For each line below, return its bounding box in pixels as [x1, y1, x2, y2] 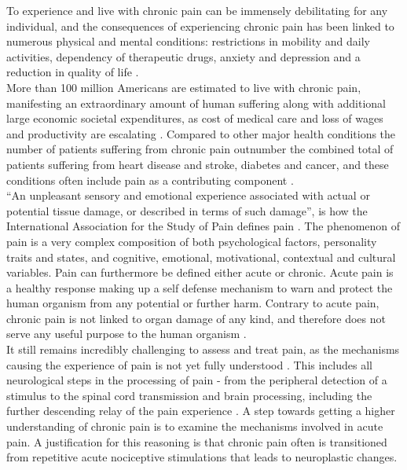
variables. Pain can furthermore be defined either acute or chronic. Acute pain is [6, 264, 394, 281]
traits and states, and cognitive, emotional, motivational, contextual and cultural [6, 248, 396, 265]
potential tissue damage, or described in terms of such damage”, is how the [6, 202, 368, 218]
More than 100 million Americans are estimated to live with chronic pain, [6, 79, 361, 95]
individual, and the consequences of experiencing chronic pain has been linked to [6, 17, 394, 34]
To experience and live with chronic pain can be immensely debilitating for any [6, 2, 388, 18]
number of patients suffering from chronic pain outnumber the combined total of [6, 141, 394, 157]
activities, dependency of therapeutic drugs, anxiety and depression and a [6, 48, 361, 64]
